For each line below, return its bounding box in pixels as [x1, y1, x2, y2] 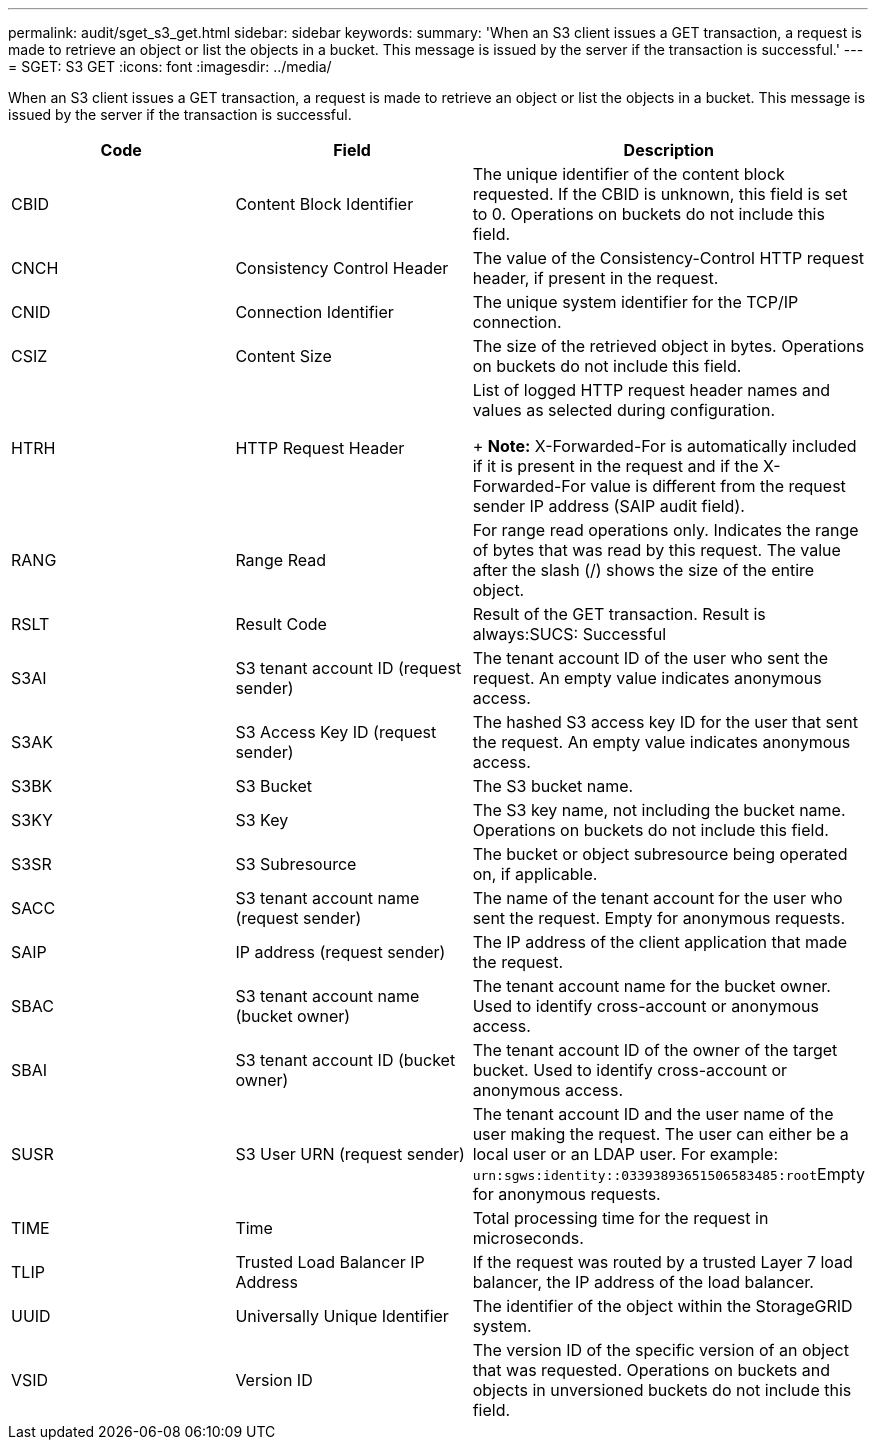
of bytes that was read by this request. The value [472, 540, 841, 560]
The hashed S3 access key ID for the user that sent [472, 712, 858, 732]
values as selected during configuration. [472, 400, 776, 420]
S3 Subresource [235, 854, 357, 874]
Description [623, 140, 715, 160]
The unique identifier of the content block [472, 164, 785, 184]
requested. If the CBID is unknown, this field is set [472, 184, 848, 204]
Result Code [235, 614, 327, 634]
